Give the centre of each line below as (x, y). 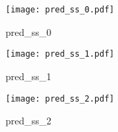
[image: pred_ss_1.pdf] (60, 54)
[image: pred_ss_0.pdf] (60, 10)
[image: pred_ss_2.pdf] (60, 98)
